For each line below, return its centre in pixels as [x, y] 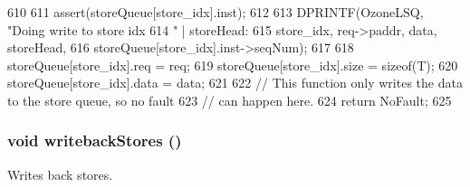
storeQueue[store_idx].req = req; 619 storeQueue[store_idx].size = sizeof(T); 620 [233, 65]
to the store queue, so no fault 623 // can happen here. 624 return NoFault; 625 [230, 100]
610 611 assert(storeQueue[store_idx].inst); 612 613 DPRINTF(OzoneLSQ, [216, 12]
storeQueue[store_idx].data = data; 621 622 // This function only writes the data [235, 83]
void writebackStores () [95, 140]
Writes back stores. [60, 174]
